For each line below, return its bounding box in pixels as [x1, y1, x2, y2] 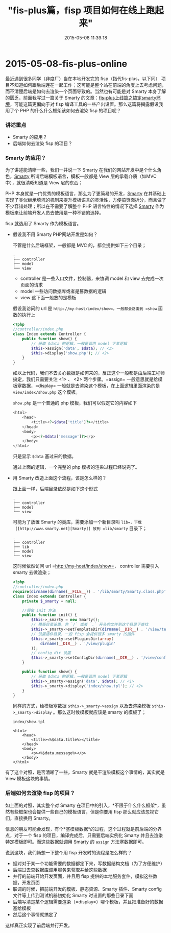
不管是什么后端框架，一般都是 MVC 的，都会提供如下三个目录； [12, 242, 146, 248]
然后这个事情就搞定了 [12, 911, 58, 917]
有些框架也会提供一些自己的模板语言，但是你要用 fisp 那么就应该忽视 [9, 808, 155, 815]
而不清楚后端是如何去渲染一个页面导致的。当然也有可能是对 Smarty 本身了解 [5, 88, 166, 94]
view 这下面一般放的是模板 [20, 295, 77, 301]
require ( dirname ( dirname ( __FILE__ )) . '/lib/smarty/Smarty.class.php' [12, 589, 166, 594]
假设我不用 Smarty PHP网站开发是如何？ [12, 231, 98, 237]
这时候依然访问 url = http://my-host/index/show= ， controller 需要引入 [12, 563, 159, 569]
